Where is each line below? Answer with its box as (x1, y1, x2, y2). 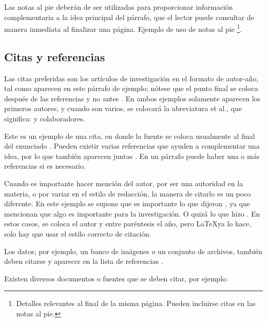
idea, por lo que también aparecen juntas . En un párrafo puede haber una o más (4, 150, 260, 161)
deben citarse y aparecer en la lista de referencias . (4, 256, 163, 266)
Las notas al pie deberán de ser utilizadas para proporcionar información (4, 2, 233, 12)
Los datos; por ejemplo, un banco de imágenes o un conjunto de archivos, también (4, 245, 263, 256)
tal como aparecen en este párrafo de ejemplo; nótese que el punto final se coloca (4, 83, 258, 94)
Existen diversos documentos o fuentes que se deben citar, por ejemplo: (4, 273, 228, 283)
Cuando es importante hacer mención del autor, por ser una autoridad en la (4, 177, 243, 188)
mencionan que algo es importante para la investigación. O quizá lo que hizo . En (4, 208, 260, 219)
